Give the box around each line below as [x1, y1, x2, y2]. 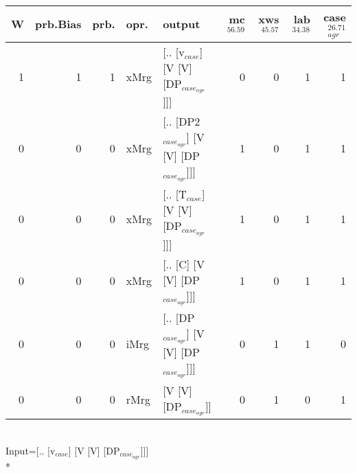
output [163, 16, 200, 32]
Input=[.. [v [5, 443, 56, 457]
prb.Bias [35, 16, 82, 32]
